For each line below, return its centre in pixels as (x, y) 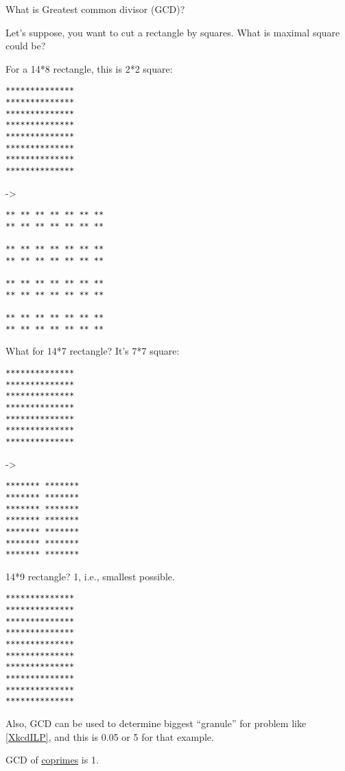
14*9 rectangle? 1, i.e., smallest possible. (90, 576)
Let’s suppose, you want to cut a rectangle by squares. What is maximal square (173, 32)
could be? (26, 46)
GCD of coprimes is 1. (52, 760)
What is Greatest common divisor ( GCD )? (95, 9)
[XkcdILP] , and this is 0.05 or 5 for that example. (110, 736)
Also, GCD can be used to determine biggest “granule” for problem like (156, 723)
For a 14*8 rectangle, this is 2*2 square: (89, 68)
